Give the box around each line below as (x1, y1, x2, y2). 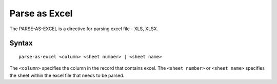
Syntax (9, 39, 33, 48)
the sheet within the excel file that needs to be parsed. (9, 72, 125, 78)
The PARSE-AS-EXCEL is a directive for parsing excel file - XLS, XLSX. (9, 26, 159, 32)
